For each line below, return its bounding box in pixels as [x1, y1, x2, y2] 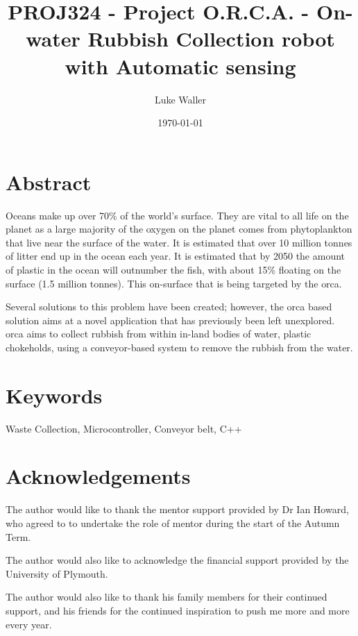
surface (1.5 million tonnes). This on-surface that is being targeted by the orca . [6, 276, 342, 290]
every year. [6, 617, 52, 631]
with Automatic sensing [65, 51, 296, 80]
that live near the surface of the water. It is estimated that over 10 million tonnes [6, 235, 352, 249]
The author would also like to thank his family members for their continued [6, 589, 327, 604]
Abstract [6, 167, 92, 196]
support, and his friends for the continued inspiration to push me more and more [6, 603, 350, 617]
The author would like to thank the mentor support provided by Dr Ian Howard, [6, 502, 349, 517]
